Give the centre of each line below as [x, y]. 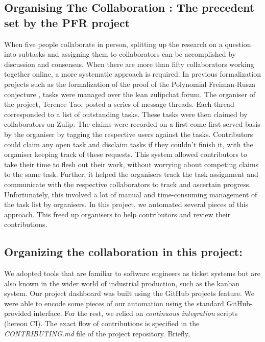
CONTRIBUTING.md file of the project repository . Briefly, [97, 333]
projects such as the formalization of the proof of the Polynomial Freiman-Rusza [130, 84]
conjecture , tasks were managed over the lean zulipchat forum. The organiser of [130, 94]
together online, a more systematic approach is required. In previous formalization [133, 74]
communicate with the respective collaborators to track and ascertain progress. [128, 184]
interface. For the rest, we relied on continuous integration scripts [136, 313]
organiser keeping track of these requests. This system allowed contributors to [126, 154]
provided [18, 313]
